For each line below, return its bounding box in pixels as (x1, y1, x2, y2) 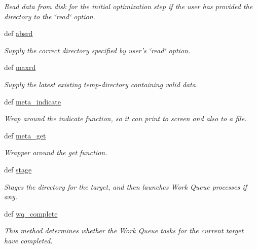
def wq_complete (4, 208, 58, 219)
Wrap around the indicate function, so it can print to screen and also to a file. (4, 113, 247, 124)
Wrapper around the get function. (4, 147, 107, 158)
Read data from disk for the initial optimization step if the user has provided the (4, 1, 253, 11)
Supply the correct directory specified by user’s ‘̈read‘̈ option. (4, 45, 191, 55)
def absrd (4, 28, 33, 39)
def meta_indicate (4, 96, 61, 106)
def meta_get (4, 130, 46, 140)
